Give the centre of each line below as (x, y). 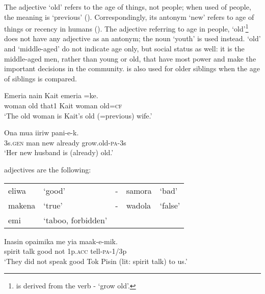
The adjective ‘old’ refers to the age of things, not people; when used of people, (128, 7)
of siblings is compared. (41, 78)
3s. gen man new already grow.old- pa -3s (65, 142)
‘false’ (170, 205)
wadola (139, 205)
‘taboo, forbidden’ (75, 220)
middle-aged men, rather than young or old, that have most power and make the (130, 58)
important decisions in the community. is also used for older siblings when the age (132, 68)
